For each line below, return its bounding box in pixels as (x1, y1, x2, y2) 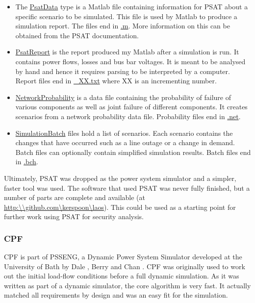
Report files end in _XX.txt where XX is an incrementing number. (15, 76, 217, 86)
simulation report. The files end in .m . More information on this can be (15, 21, 230, 31)
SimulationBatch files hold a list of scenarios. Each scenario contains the (15, 127, 233, 138)
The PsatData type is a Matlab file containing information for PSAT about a (15, 1, 248, 11)
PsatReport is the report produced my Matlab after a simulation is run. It (15, 47, 239, 57)
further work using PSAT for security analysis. (4, 211, 144, 222)
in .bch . (15, 156, 38, 167)
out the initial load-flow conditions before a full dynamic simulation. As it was (4, 271, 239, 281)
